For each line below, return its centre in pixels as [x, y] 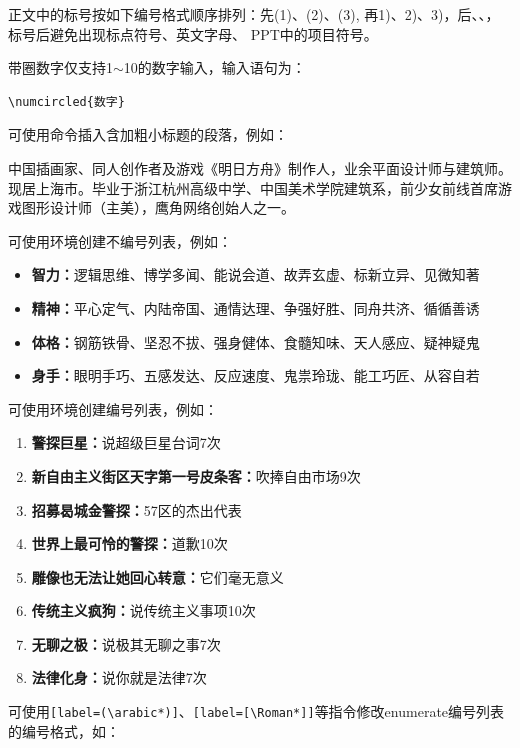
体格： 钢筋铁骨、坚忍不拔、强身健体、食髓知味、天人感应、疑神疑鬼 [255, 341]
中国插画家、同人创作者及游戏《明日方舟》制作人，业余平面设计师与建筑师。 [260, 167]
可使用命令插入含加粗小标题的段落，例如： [148, 134]
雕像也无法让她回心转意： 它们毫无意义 [157, 576]
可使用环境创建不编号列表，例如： [120, 240]
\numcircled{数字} [66, 101]
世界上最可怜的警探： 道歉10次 [129, 543]
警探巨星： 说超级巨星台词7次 [126, 442]
